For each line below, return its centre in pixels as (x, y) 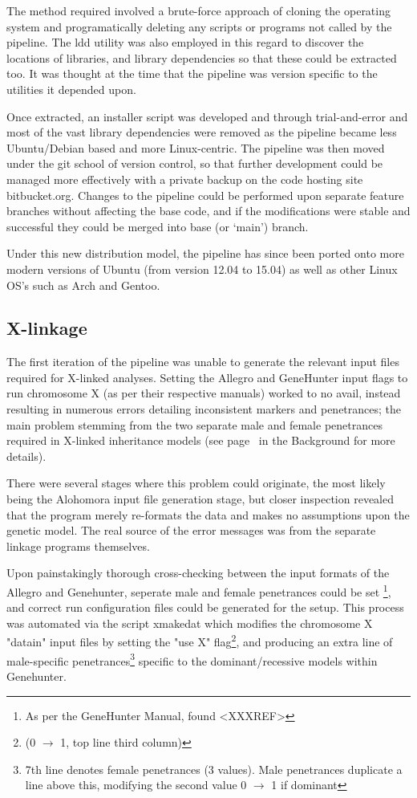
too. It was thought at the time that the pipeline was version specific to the (192, 73)
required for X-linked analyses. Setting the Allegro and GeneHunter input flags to (207, 377)
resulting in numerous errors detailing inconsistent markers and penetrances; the (204, 409)
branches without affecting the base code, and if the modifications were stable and (208, 211)
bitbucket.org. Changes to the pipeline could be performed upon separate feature (205, 195)
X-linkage (47, 328)
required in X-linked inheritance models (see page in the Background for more (201, 440)
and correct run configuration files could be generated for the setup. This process (205, 607)
